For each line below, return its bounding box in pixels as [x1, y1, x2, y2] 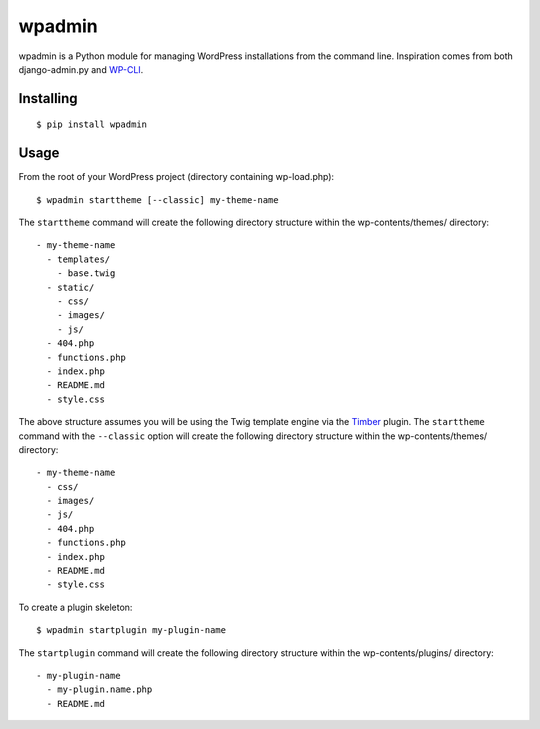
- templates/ [46, 253, 111, 265]
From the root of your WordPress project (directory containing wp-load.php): [18, 171, 335, 183]
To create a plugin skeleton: [18, 601, 133, 613]
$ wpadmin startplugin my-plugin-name [36, 625, 227, 636]
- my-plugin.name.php [46, 684, 153, 695]
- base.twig [56, 268, 116, 279]
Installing [18, 90, 79, 107]
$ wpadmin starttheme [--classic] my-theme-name [36, 194, 279, 205]
